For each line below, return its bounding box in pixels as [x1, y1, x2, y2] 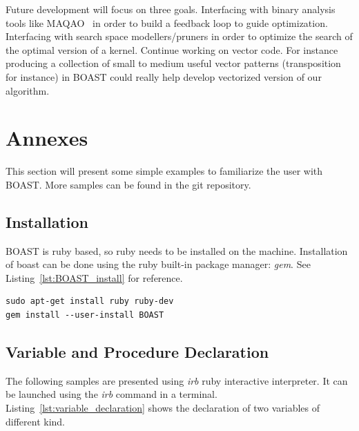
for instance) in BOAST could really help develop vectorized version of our [6, 69, 322, 84]
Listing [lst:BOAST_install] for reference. [6, 270, 183, 285]
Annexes [6, 124, 88, 152]
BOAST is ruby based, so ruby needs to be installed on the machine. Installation [6, 243, 348, 258]
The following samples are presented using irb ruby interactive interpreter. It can [6, 373, 348, 387]
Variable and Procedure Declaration [6, 341, 269, 363]
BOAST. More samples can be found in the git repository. [6, 177, 251, 191]
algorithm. [6, 83, 50, 97]
